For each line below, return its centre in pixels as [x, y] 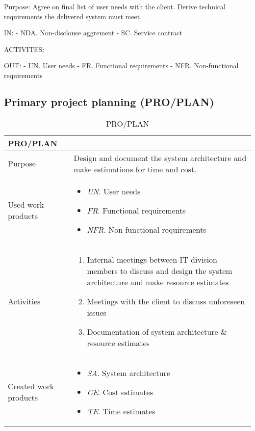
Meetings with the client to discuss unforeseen [166, 301]
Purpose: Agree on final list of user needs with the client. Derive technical [115, 6]
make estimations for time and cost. [135, 169]
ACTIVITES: [24, 49]
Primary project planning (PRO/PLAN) [109, 101]
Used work [26, 205]
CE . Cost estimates [120, 392]
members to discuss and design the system [160, 270]
